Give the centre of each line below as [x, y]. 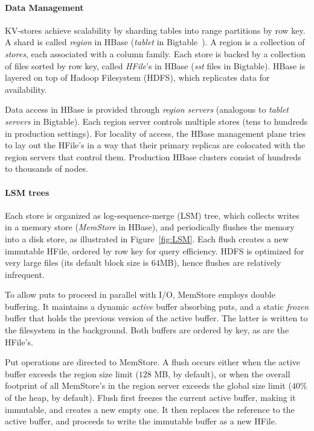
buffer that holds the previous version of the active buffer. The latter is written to [156, 318]
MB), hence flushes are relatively [220, 263]
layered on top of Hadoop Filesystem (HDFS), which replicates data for [137, 77]
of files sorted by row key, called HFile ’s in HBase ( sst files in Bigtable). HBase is [155, 65]
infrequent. [25, 274]
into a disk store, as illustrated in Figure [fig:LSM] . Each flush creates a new [147, 238]
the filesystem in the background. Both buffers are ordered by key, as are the [147, 330]
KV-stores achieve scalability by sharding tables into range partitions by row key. [155, 30]
